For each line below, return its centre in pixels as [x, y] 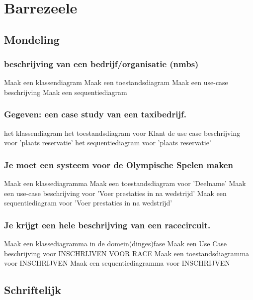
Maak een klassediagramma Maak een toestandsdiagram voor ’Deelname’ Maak [125, 183]
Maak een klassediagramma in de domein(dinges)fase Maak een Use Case [116, 244]
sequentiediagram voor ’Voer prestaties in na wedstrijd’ [88, 203]
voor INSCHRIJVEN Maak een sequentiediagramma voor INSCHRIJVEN [117, 263]
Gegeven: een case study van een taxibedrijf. [95, 114]
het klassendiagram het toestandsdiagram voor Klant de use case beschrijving [122, 133]
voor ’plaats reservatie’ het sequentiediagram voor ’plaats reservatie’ [108, 143]
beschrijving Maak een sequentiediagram [66, 92]
